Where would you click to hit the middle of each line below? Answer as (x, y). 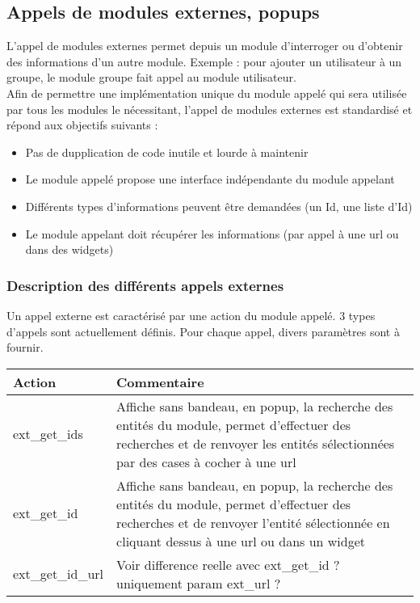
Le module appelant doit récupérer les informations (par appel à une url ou (212, 233)
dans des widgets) (69, 249)
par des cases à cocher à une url (206, 462)
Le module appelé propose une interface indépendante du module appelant (210, 179)
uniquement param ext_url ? (199, 583)
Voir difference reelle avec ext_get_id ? (228, 564)
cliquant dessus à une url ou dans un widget (241, 541)
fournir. (25, 347)
